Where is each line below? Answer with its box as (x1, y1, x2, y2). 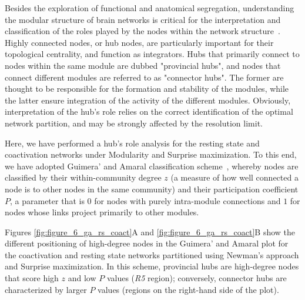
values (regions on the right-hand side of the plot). (98, 283, 279, 295)
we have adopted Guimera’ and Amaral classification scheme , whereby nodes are (5, 159, 299, 172)
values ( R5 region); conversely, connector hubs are (106, 272, 287, 284)
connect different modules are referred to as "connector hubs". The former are (5, 71, 284, 83)
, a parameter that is (10, 194, 85, 206)
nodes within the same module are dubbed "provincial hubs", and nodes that (5, 59, 281, 71)
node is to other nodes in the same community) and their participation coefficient (5, 182, 299, 195)
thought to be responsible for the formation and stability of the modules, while (5, 82, 289, 95)
